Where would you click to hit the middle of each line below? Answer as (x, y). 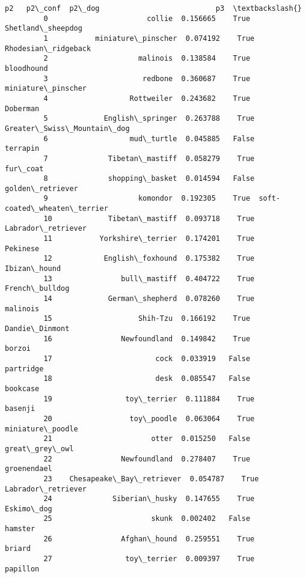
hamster (20, 529)
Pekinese (22, 248)
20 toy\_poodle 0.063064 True (149, 418)
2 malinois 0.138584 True (147, 59)
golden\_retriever (41, 188)
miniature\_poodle (41, 429)
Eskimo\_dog (29, 509)
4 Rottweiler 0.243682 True (147, 98)
